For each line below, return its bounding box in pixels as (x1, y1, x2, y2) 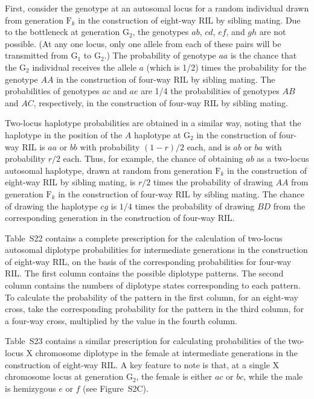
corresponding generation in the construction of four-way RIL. (5, 211, 235, 224)
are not (259, 25, 286, 38)
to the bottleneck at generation (5, 25, 120, 38)
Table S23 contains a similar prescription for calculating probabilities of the (5, 334, 286, 347)
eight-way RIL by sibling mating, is (5, 176, 136, 188)
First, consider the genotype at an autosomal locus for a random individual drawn (5, 2, 309, 14)
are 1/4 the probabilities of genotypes (141, 85, 280, 97)
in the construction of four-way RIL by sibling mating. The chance (58, 187, 304, 200)
